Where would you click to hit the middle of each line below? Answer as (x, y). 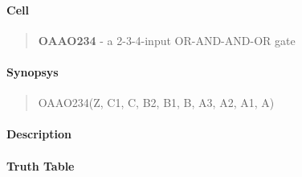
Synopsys (33, 71)
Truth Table (41, 165)
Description (39, 134)
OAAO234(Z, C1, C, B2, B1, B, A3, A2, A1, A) (156, 103)
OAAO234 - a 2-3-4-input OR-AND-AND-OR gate (167, 40)
